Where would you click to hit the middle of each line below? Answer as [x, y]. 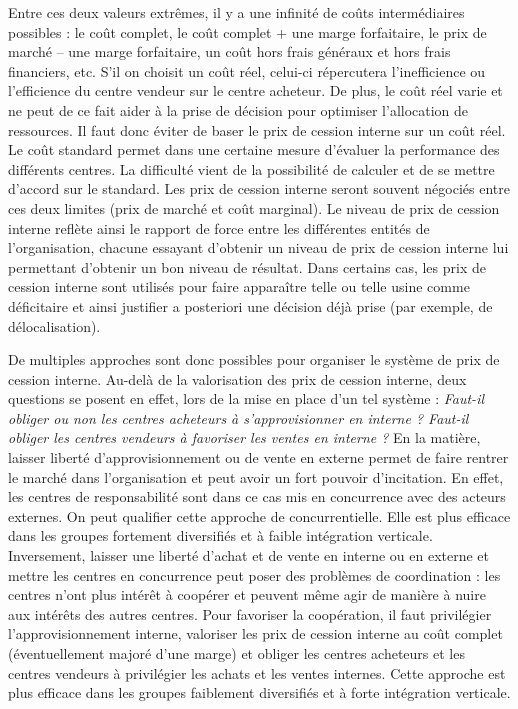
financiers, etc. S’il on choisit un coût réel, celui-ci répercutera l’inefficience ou [247, 70]
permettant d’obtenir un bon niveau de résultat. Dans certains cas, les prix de [247, 266]
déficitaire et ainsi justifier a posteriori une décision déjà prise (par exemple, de [250, 305]
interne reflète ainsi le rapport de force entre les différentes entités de [219, 227]
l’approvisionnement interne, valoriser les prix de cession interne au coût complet [255, 633]
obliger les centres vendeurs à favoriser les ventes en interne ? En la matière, [244, 437]
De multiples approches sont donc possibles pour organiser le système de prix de [254, 359]
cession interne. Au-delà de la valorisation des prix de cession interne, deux [237, 378]
